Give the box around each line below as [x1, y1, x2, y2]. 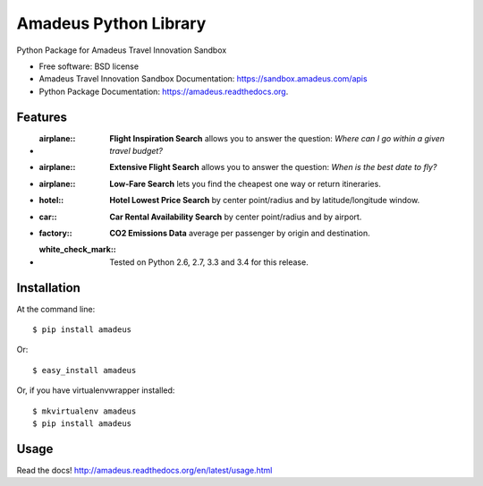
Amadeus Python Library [16, 13, 207, 33]
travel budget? [109, 146, 163, 157]
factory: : [38, 227, 72, 238]
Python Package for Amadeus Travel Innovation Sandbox [16, 45, 227, 55]
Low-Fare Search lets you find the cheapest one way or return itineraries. [109, 178, 382, 189]
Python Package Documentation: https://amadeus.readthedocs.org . [38, 86, 289, 97]
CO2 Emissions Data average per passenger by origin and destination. [109, 227, 370, 238]
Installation [16, 280, 80, 295]
